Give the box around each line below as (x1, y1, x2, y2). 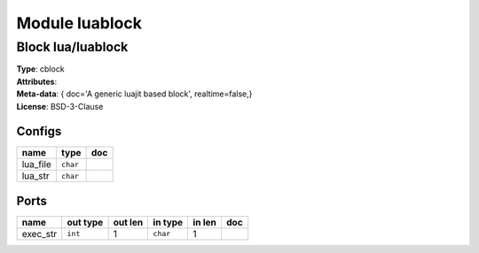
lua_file (21, 158, 52, 171)
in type (153, 216, 184, 228)
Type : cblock (16, 64, 66, 74)
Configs (16, 124, 62, 139)
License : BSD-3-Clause (16, 101, 104, 111)
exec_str (21, 227, 58, 240)
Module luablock (16, 13, 142, 33)
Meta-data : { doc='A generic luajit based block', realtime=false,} (16, 88, 253, 99)
